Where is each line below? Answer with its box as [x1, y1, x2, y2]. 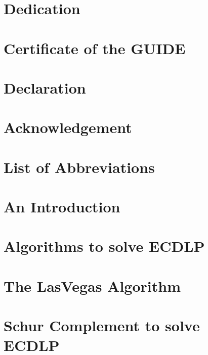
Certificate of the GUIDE [4, 37, 186, 58]
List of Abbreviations [4, 156, 155, 177]
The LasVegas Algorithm [4, 275, 181, 296]
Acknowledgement [4, 117, 132, 138]
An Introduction [4, 196, 120, 217]
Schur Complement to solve [4, 315, 200, 336]
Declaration [4, 77, 86, 98]
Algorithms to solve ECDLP [4, 236, 205, 256]
